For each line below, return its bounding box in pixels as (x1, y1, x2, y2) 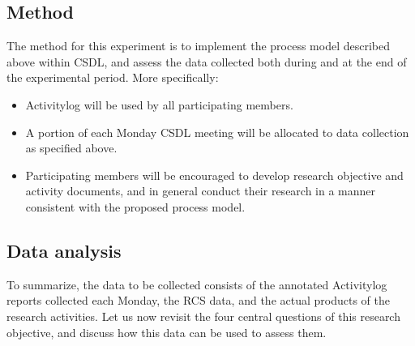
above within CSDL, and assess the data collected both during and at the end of (6, 53, 407, 70)
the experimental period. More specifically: (6, 69, 219, 86)
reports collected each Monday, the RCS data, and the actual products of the (6, 292, 390, 309)
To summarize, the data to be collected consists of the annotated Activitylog (6, 276, 387, 293)
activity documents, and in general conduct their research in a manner (25, 182, 376, 199)
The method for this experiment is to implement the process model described (6, 37, 391, 54)
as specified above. (25, 139, 118, 156)
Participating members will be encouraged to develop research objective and (25, 166, 404, 183)
